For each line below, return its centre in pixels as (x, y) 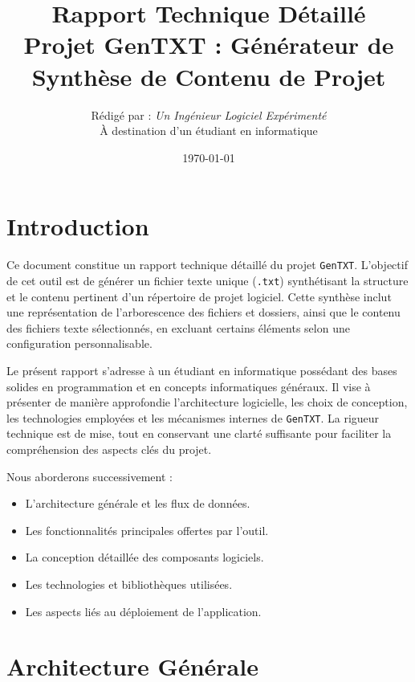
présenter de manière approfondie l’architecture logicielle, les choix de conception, (207, 402)
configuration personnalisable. (79, 343)
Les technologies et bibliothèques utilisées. (129, 584)
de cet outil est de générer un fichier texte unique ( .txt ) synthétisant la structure (207, 280)
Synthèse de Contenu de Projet (209, 76)
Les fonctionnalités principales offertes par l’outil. (147, 530)
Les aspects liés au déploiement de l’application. (143, 611)
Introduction (78, 226)
